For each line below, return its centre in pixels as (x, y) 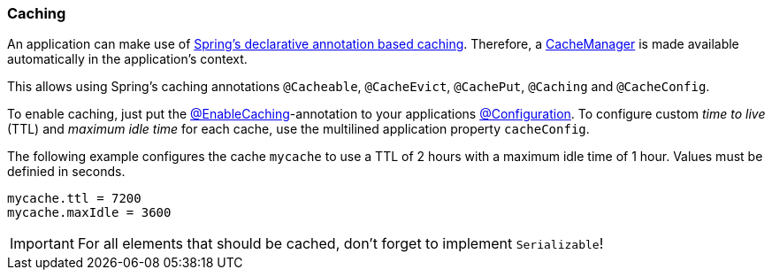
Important (42, 244)
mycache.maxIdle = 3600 (89, 213)
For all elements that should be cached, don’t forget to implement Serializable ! (340, 244)
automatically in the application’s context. (127, 59)
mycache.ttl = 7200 (74, 199)
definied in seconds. (66, 172)
